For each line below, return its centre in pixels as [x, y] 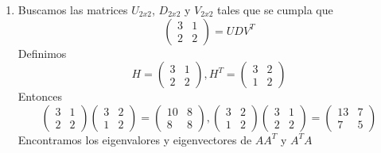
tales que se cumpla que [275, 10]
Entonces [40, 96]
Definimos [42, 53]
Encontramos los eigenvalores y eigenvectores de [135, 139]
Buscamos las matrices [73, 10]
